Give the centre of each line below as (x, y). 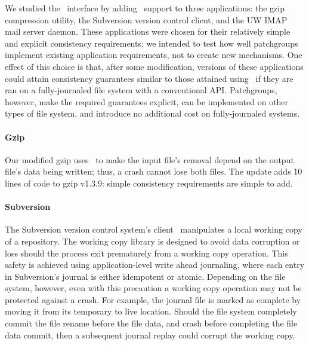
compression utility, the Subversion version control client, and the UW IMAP (146, 19)
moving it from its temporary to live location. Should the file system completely (151, 311)
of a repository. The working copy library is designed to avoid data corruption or (152, 241)
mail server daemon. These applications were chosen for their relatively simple (148, 31)
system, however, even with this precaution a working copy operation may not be (153, 288)
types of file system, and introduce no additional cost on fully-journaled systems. (152, 113)
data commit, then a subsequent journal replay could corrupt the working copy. (150, 335)
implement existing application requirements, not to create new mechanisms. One (154, 55)
